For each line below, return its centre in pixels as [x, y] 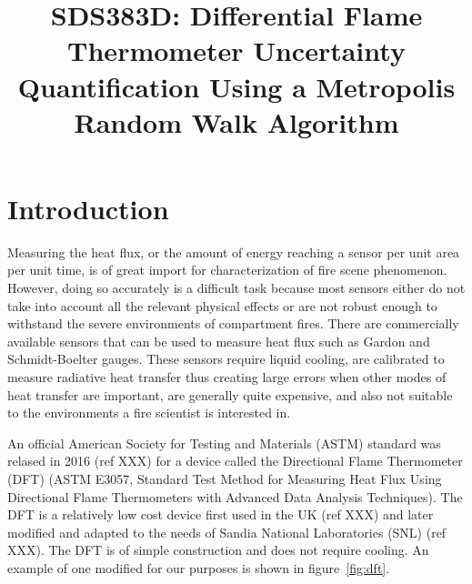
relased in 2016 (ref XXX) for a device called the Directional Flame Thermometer [235, 461]
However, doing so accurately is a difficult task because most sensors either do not [236, 288]
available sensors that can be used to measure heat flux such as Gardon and [219, 341]
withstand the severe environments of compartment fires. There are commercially [233, 323]
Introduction [88, 208]
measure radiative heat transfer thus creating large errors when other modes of [227, 377]
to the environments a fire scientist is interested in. [149, 413]
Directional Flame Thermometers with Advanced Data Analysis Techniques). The [235, 496]
